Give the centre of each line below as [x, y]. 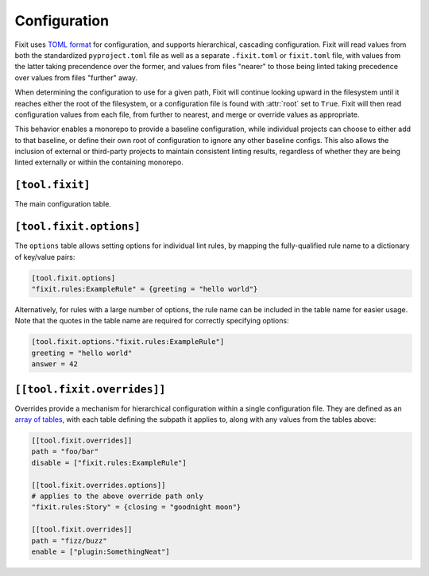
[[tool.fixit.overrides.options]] [99, 485]
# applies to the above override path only [118, 496]
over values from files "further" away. [76, 77]
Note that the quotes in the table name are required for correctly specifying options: [152, 321]
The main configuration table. [63, 204]
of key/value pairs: [45, 257]
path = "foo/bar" [65, 452]
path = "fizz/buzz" [69, 541]
